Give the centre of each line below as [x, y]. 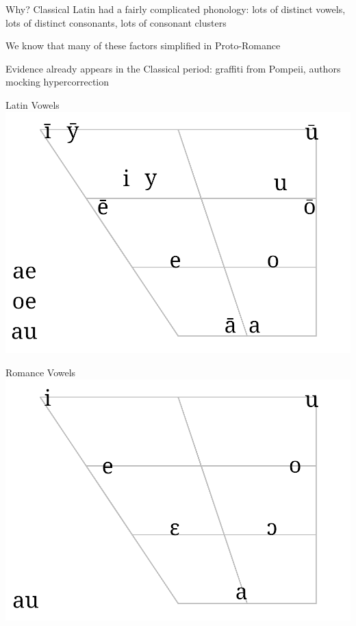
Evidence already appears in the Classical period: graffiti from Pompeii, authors [173, 68]
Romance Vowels [41, 372]
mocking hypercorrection [58, 82]
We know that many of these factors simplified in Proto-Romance [143, 45]
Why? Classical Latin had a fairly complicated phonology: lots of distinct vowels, [176, 9]
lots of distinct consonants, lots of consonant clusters [116, 22]
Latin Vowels [33, 104]
